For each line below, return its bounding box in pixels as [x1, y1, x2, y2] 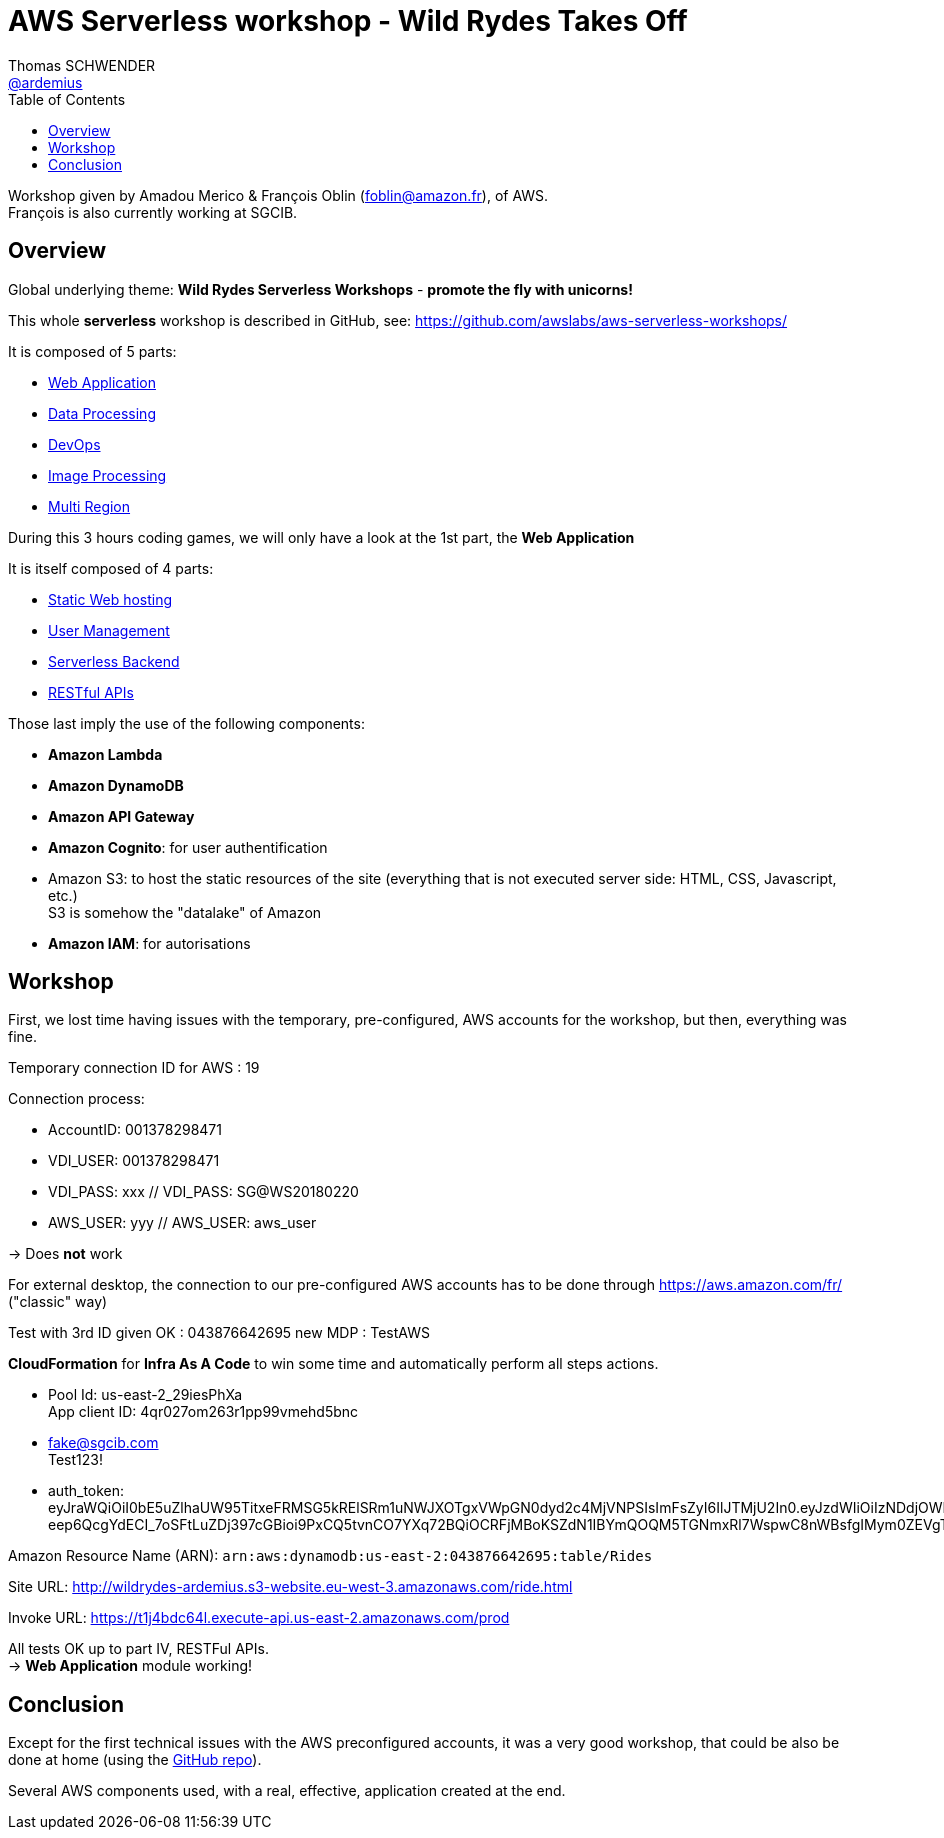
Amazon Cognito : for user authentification [48, 838, 328, 856]
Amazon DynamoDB [48, 776, 184, 794]
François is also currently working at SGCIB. [8, 203, 298, 221]
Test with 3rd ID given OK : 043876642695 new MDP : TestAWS [8, 1324, 430, 1342]
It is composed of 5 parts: [8, 342, 177, 360]
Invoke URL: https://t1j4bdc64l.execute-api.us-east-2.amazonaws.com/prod [8, 1609, 510, 1627]
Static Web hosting [48, 590, 173, 608]
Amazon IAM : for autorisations [48, 934, 251, 952]
